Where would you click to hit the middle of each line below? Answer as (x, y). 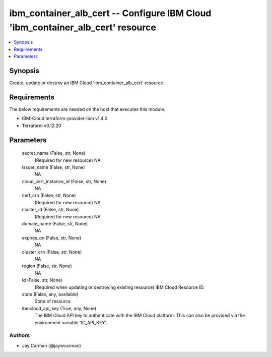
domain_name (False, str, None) (55, 224)
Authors (20, 335)
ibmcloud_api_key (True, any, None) (59, 308)
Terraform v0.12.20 (42, 126)
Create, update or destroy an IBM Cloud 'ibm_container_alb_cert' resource (86, 83)
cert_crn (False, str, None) (49, 195)
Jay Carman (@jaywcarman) (52, 345)
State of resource (53, 301)
